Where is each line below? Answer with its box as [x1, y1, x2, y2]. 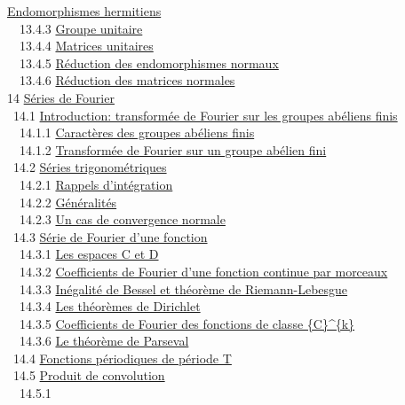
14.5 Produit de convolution [12, 366, 165, 385]
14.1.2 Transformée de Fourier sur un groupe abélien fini [19, 140, 327, 159]
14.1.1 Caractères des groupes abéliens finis [19, 123, 255, 142]
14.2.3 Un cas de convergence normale [19, 210, 226, 229]
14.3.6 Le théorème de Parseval [19, 331, 189, 350]
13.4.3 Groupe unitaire [19, 19, 143, 37]
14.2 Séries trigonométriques [12, 158, 167, 176]
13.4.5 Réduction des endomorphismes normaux [19, 53, 279, 72]
